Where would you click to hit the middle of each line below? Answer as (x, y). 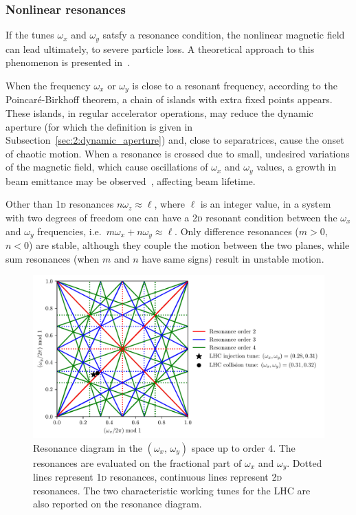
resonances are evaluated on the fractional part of (137, 462)
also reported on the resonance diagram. (118, 504)
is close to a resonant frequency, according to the (235, 85)
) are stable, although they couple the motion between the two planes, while (189, 244)
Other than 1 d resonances (60, 204)
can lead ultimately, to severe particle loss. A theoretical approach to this (160, 48)
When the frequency (48, 85)
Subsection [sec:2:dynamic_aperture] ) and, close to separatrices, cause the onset (175, 140)
